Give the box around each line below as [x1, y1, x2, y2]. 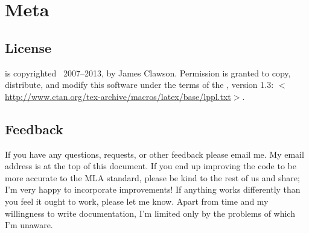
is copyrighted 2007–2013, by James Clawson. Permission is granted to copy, [5, 66, 291, 79]
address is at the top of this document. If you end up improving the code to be [5, 160, 296, 172]
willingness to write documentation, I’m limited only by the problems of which [5, 207, 295, 219]
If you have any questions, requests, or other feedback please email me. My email [5, 148, 304, 160]
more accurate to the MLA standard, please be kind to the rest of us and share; [5, 171, 300, 184]
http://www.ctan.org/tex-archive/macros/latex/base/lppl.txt [5, 90, 231, 102]
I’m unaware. [5, 219, 53, 231]
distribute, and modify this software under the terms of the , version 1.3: [5, 78, 274, 91]
